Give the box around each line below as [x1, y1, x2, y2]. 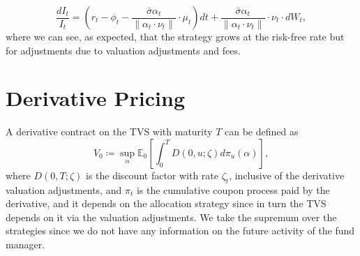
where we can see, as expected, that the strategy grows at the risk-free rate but [6, 29, 345, 43]
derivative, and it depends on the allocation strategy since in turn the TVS [6, 196, 327, 211]
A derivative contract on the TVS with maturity [6, 124, 213, 139]
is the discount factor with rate [86, 167, 219, 182]
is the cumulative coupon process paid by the [136, 182, 330, 197]
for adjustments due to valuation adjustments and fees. [6, 43, 241, 57]
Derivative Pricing [6, 84, 185, 112]
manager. [6, 237, 45, 252]
